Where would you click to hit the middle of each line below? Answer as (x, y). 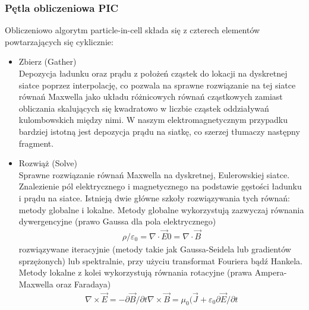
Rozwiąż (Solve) (48, 163)
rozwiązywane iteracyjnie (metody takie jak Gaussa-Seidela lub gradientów (155, 249)
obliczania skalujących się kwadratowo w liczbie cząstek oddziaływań (144, 108)
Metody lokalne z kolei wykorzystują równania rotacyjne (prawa (135, 272)
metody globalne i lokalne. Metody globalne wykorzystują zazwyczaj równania (161, 209)
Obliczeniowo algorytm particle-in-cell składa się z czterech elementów (133, 30)
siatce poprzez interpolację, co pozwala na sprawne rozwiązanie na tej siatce (157, 85)
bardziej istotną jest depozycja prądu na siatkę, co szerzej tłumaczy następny (159, 131)
